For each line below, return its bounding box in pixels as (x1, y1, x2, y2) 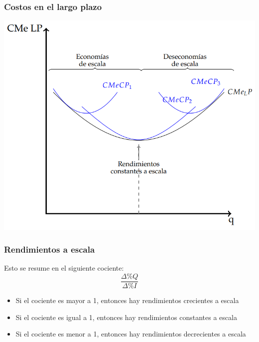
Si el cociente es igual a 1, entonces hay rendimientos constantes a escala (15, 312, 237, 322)
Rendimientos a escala (4, 243, 95, 256)
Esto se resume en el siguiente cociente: (4, 263, 124, 273)
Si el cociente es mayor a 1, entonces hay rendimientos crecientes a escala (15, 295, 239, 306)
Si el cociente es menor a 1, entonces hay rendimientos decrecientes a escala (15, 329, 246, 339)
